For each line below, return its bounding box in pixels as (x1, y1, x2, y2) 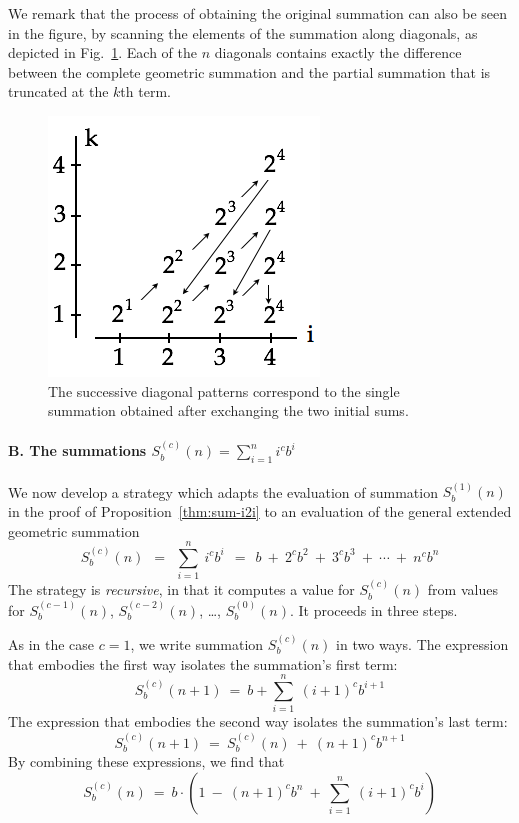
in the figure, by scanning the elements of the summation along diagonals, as (8, 22, 478, 43)
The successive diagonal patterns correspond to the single (48, 380, 400, 401)
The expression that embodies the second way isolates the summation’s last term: (8, 711, 508, 732)
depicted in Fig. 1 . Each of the (8, 42, 198, 63)
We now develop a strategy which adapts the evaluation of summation (8, 481, 438, 502)
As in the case (8, 633, 95, 654)
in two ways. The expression (336, 633, 509, 654)
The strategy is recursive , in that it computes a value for (8, 579, 355, 600)
